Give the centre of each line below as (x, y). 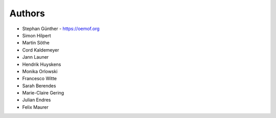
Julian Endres (37, 100)
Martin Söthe (36, 43)
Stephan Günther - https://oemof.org (61, 29)
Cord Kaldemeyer (41, 50)
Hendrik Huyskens (42, 64)
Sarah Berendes (39, 86)
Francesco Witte (40, 79)
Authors (27, 13)
